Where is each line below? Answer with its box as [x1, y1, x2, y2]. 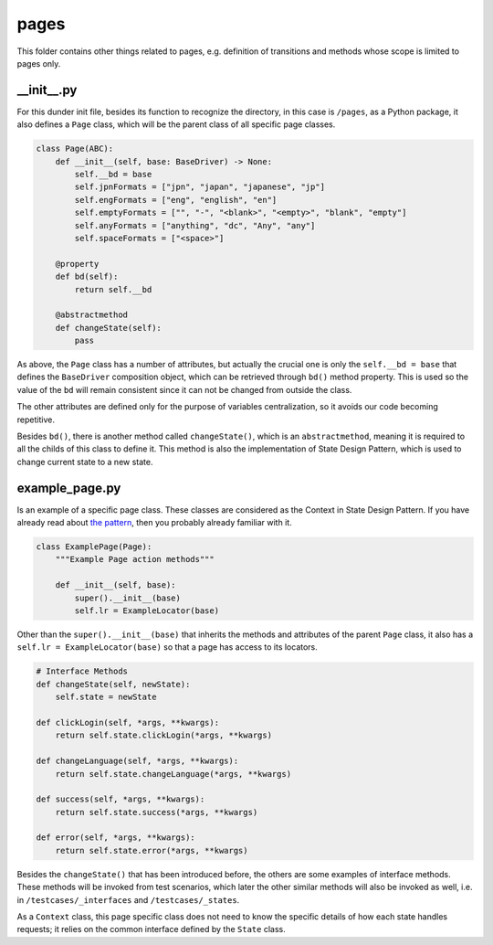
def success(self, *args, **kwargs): [36, 794, 205, 804]
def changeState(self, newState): [36, 679, 191, 689]
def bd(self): [55, 271, 119, 282]
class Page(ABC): [36, 143, 114, 154]
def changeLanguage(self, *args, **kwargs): [36, 756, 239, 767]
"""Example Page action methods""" [55, 554, 215, 565]
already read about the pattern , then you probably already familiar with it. [16, 517, 292, 528]
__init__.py [16, 82, 78, 98]
